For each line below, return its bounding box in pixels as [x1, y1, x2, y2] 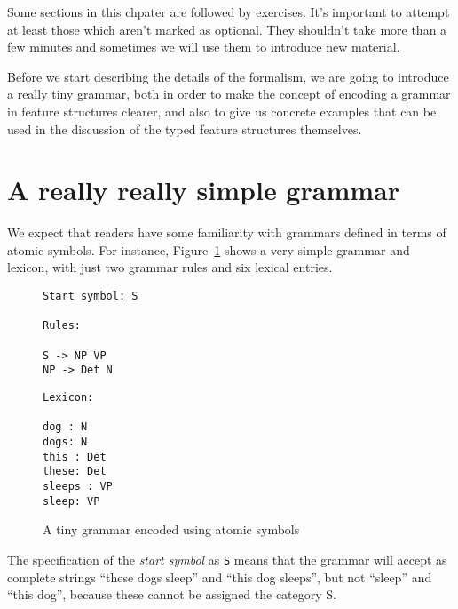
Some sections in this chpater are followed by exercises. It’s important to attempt [7, 3, 450, 20]
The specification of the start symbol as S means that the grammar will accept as [7, 549, 447, 568]
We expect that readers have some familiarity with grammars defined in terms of [7, 223, 446, 242]
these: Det [43, 465, 107, 478]
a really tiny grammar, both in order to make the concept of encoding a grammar [7, 84, 451, 103]
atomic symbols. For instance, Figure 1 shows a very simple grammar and [7, 240, 410, 259]
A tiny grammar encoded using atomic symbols [43, 520, 300, 539]
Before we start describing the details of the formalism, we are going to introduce [7, 67, 449, 85]
